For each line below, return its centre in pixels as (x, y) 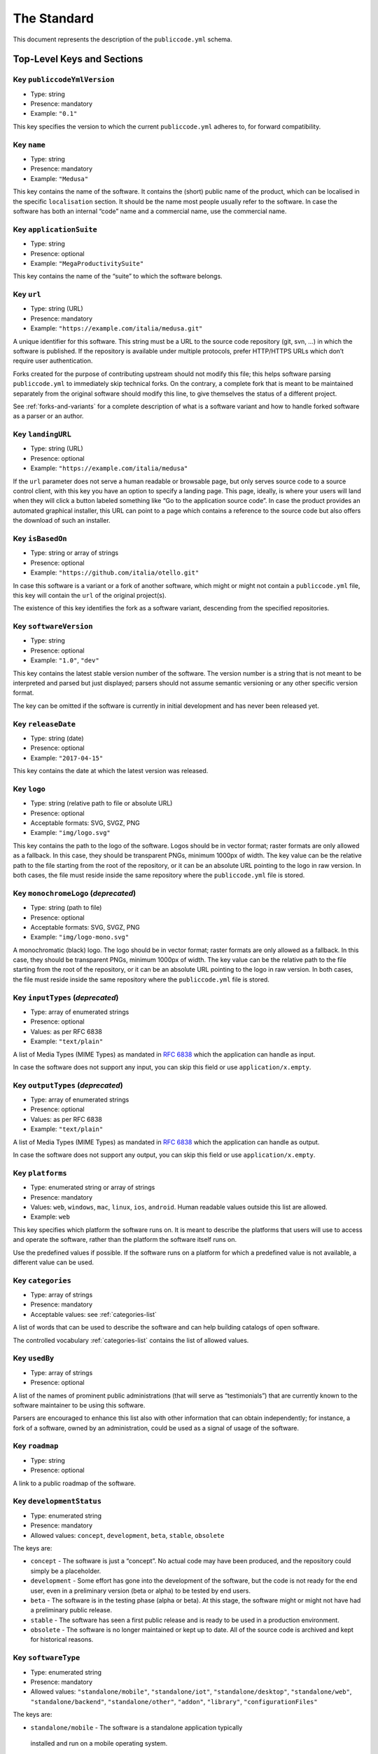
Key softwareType (47, 1658)
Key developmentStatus (57, 1501)
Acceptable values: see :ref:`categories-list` (94, 1314)
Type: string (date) (57, 738)
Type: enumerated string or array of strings (93, 1187)
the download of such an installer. (62, 521)
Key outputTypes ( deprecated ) (68, 1085)
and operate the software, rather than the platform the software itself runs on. (125, 1240)
